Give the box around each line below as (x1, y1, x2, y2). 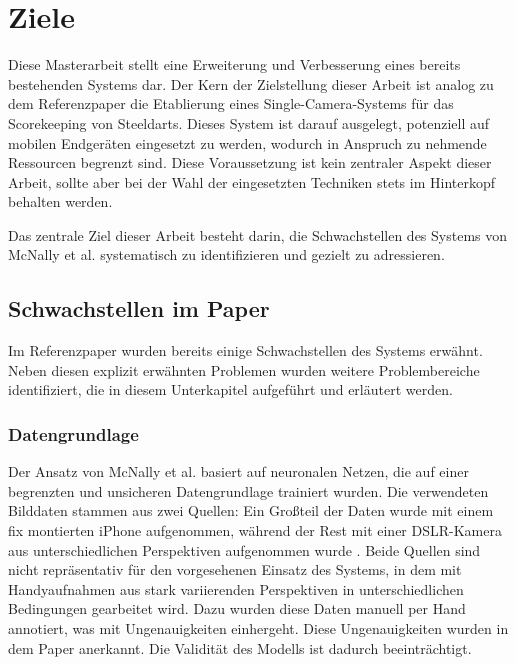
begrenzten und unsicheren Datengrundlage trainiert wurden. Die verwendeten (8, 480, 489, 501)
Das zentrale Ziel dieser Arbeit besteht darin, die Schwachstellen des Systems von (8, 224, 507, 245)
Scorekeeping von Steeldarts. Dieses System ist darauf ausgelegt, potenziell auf (8, 112, 490, 133)
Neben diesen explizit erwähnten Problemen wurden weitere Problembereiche (8, 359, 480, 380)
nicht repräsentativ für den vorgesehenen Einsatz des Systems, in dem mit (8, 559, 462, 580)
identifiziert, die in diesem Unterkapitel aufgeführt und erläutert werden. (8, 379, 453, 400)
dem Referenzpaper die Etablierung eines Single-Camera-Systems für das (8, 93, 454, 114)
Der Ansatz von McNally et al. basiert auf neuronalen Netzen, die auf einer (8, 461, 469, 482)
